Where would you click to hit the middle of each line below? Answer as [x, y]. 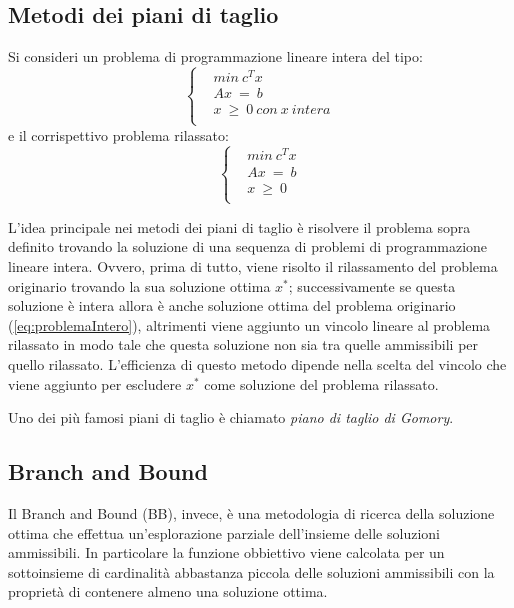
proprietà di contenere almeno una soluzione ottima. [168, 591]
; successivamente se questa [372, 285]
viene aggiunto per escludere [95, 383]
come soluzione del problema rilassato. [321, 383]
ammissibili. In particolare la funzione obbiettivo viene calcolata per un [226, 552]
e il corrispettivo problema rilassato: [118, 134]
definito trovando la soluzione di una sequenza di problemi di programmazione [248, 246]
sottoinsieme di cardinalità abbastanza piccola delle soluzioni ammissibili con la [251, 571]
